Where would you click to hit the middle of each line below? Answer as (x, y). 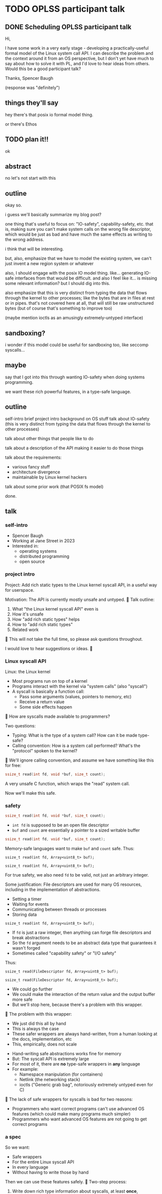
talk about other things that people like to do (49, 438)
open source (32, 561)
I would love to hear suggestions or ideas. (47, 648)
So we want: (18, 1147)
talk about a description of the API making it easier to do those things (74, 448)
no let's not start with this (30, 178)
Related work (25, 630)
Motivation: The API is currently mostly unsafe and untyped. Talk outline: (80, 599)
